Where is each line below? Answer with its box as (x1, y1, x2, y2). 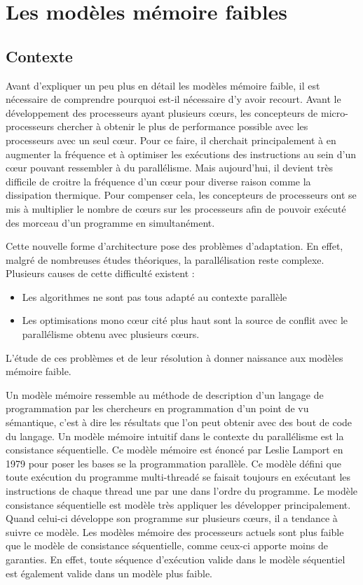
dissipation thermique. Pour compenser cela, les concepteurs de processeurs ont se (6, 188, 357, 202)
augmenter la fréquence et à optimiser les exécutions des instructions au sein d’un (6, 146, 356, 161)
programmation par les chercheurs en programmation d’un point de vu (6, 401, 309, 416)
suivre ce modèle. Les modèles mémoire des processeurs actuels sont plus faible (6, 524, 344, 539)
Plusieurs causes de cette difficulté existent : (6, 266, 195, 281)
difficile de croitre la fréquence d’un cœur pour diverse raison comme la (6, 174, 311, 188)
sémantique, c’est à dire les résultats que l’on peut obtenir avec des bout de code (6, 415, 352, 430)
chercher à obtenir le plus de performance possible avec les (57, 119, 308, 134)
